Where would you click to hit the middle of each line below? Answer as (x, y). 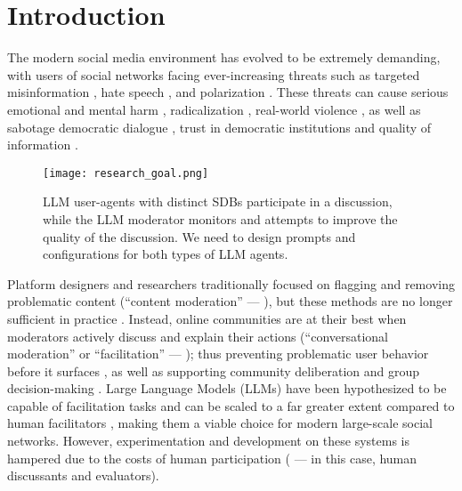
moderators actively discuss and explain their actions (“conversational (198, 336)
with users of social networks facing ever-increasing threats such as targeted (214, 74)
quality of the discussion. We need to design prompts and (199, 236)
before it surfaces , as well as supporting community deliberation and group (214, 370)
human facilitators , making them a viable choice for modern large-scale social (220, 423)
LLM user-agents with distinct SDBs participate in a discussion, (218, 201)
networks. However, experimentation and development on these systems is (209, 441)
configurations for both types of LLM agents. (166, 254)
